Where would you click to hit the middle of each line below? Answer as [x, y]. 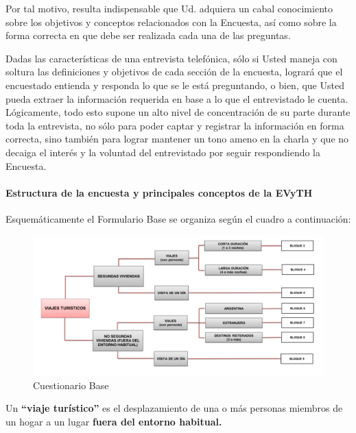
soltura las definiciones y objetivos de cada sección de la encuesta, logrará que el [174, 72]
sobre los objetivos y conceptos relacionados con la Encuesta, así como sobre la [171, 22]
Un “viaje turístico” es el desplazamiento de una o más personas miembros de [174, 408]
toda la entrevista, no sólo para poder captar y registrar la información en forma [175, 125]
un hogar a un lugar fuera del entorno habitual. [114, 421]
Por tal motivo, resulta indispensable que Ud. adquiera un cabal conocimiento [169, 8]
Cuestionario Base [71, 385]
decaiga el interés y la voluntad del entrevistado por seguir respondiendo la [163, 152]
